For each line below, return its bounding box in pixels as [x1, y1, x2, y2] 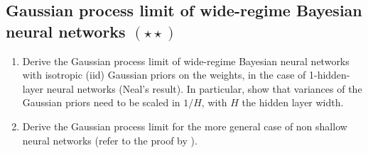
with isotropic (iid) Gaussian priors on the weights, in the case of [22, 67, 306, 82]
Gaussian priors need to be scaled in [22, 95, 180, 110]
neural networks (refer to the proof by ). [22, 132, 197, 147]
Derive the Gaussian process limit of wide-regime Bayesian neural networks [22, 53, 350, 68]
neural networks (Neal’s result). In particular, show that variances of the [46, 81, 362, 96]
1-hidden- [308, 67, 350, 82]
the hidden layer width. [242, 95, 344, 110]
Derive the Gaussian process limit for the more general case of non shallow [22, 118, 347, 133]
